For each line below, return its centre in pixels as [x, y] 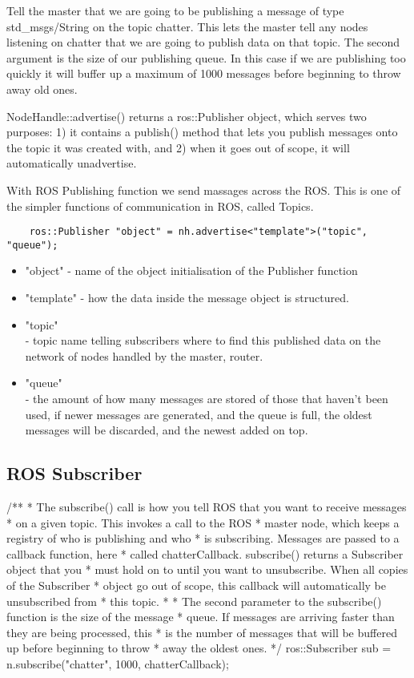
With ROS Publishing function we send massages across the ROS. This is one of [204, 190]
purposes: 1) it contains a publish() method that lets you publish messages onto [202, 132]
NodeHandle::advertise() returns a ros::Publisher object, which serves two [187, 116]
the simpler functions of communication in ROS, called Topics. [160, 206]
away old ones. [42, 89]
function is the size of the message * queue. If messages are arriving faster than [201, 617]
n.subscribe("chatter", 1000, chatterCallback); [118, 663]
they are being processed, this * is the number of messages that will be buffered [202, 632]
